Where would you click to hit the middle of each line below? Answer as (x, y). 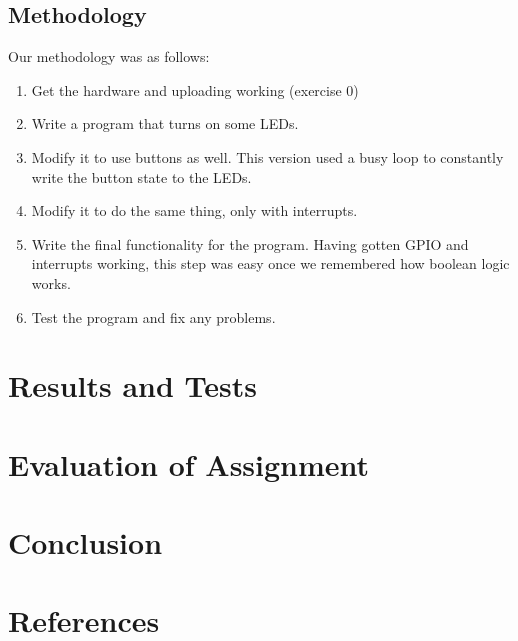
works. (51, 282)
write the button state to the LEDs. (141, 176)
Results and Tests (132, 385)
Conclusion (85, 542)
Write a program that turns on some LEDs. (165, 123)
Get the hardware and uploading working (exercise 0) (195, 89)
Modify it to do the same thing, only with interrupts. (194, 210)
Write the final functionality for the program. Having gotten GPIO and (250, 243)
